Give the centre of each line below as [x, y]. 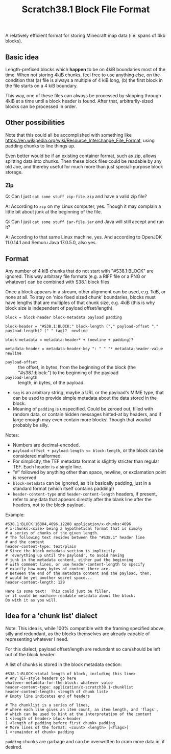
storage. [14, 172]
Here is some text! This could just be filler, [58, 591]
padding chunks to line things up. [40, 146]
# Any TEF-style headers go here [41, 678]
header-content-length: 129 [35, 582]
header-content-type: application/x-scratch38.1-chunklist [69, 687]
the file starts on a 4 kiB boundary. [42, 86]
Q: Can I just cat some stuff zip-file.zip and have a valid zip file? [76, 197]
